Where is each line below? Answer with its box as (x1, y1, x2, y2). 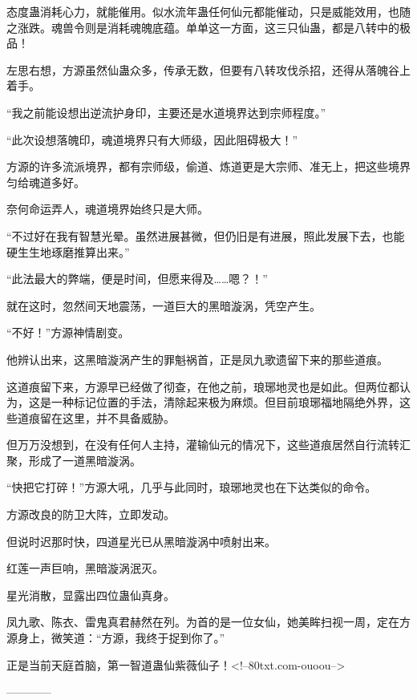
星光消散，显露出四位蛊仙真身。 (6, 586, 175, 603)
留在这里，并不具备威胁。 (39, 409, 175, 426)
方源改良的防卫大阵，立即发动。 (6, 506, 175, 523)
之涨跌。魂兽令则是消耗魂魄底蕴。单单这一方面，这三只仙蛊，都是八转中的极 (6, 18, 411, 35)
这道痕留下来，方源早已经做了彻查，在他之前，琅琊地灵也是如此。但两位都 (6, 378, 399, 395)
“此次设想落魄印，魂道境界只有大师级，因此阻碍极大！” (6, 131, 298, 148)
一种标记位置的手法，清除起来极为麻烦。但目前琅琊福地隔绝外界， (51, 394, 399, 411)
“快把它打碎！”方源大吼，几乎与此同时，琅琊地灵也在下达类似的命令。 (6, 479, 377, 496)
